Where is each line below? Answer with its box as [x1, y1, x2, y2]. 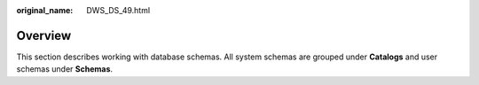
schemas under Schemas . [16, 64, 114, 74]
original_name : [16, 5, 74, 15]
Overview [16, 27, 72, 43]
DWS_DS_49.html [86, 5, 151, 15]
